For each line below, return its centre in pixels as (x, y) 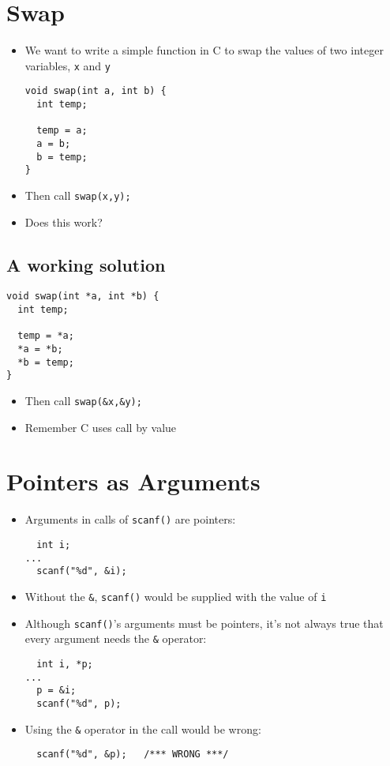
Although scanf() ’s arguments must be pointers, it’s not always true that (204, 623)
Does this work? (64, 222)
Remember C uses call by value (101, 427)
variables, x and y (67, 65)
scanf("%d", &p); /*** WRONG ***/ (133, 755)
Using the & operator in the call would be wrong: (143, 728)
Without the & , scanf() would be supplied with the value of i (176, 597)
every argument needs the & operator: (116, 638)
